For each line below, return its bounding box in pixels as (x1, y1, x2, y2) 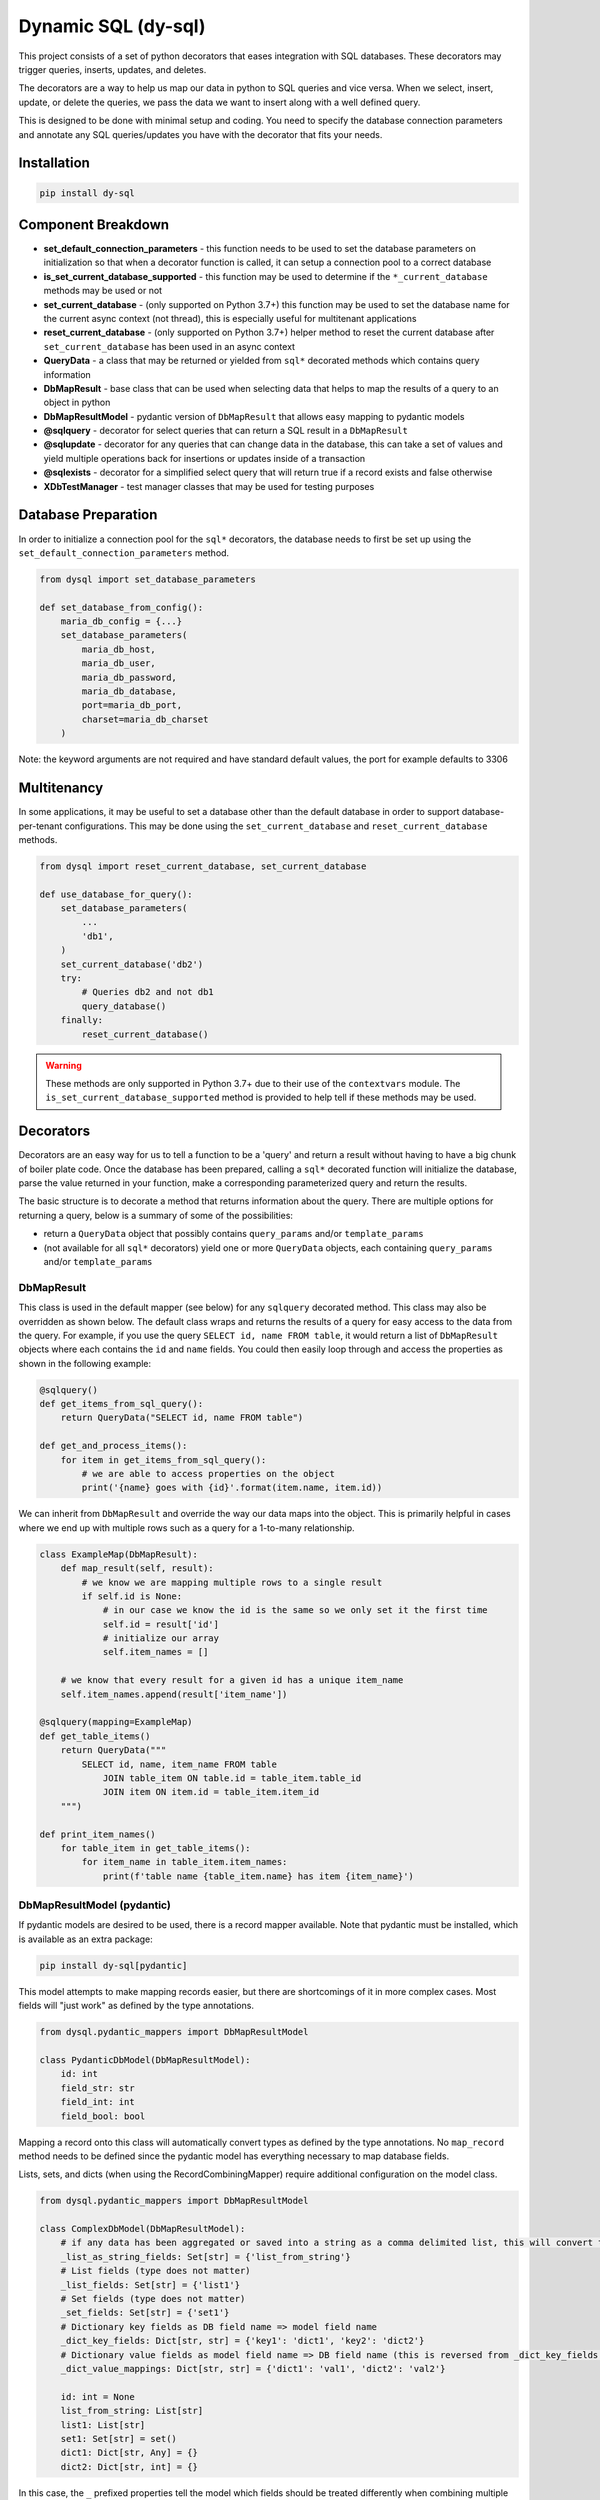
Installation (18, 155, 90, 172)
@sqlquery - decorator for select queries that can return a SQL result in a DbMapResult (43, 425, 409, 437)
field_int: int (60, 2096, 135, 2108)
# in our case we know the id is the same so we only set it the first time (102, 1605, 489, 1616)
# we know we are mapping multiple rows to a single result (81, 1576, 383, 1588)
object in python (43, 396, 111, 409)
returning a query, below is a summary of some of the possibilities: (18, 1209, 294, 1221)
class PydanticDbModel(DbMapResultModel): (39, 2054, 251, 2065)
